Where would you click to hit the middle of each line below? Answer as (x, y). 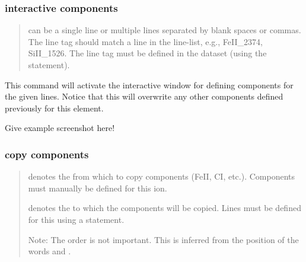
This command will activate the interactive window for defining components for (149, 84)
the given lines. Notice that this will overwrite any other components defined (144, 96)
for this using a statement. (76, 219)
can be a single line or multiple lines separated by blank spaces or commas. (165, 30)
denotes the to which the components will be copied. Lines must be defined (165, 208)
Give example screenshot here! (60, 128)
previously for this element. (54, 108)
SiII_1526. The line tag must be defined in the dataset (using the (147, 53)
